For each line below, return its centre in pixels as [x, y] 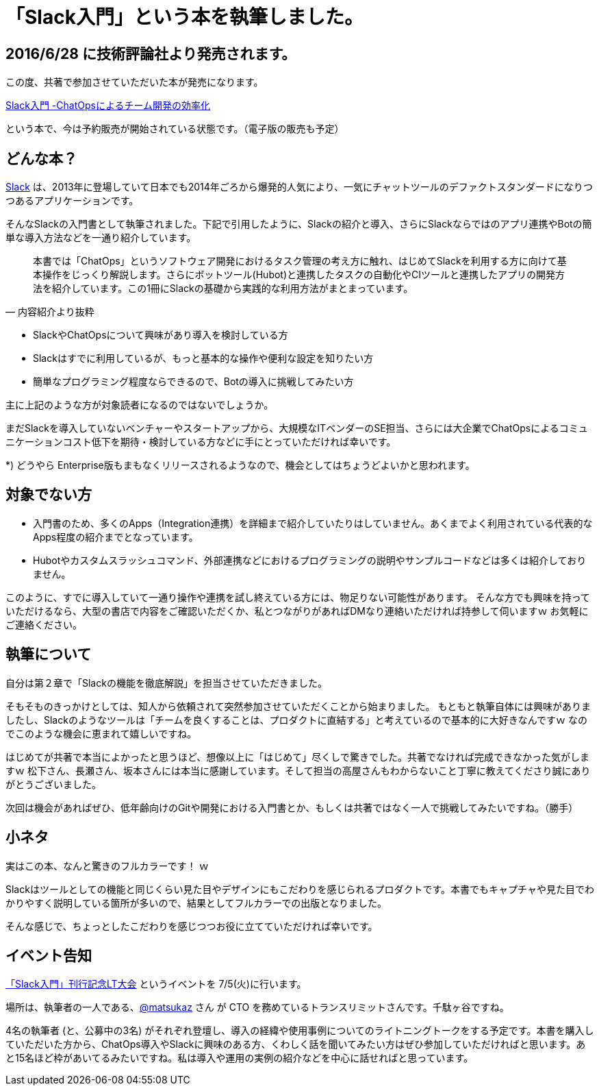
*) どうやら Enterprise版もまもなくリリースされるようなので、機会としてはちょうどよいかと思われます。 [240, 465]
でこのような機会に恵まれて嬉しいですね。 [101, 733]
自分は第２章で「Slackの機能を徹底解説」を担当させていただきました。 [166, 683]
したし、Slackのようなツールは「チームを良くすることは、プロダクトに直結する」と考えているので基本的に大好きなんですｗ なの [297, 720]
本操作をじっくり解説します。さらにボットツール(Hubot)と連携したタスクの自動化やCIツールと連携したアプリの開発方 [299, 275]
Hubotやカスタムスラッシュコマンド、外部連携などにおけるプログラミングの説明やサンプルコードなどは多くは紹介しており [310, 560]
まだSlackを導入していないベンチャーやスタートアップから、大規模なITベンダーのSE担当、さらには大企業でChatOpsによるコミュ [297, 428]
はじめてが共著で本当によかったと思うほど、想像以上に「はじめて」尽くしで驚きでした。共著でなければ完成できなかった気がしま [297, 757]
